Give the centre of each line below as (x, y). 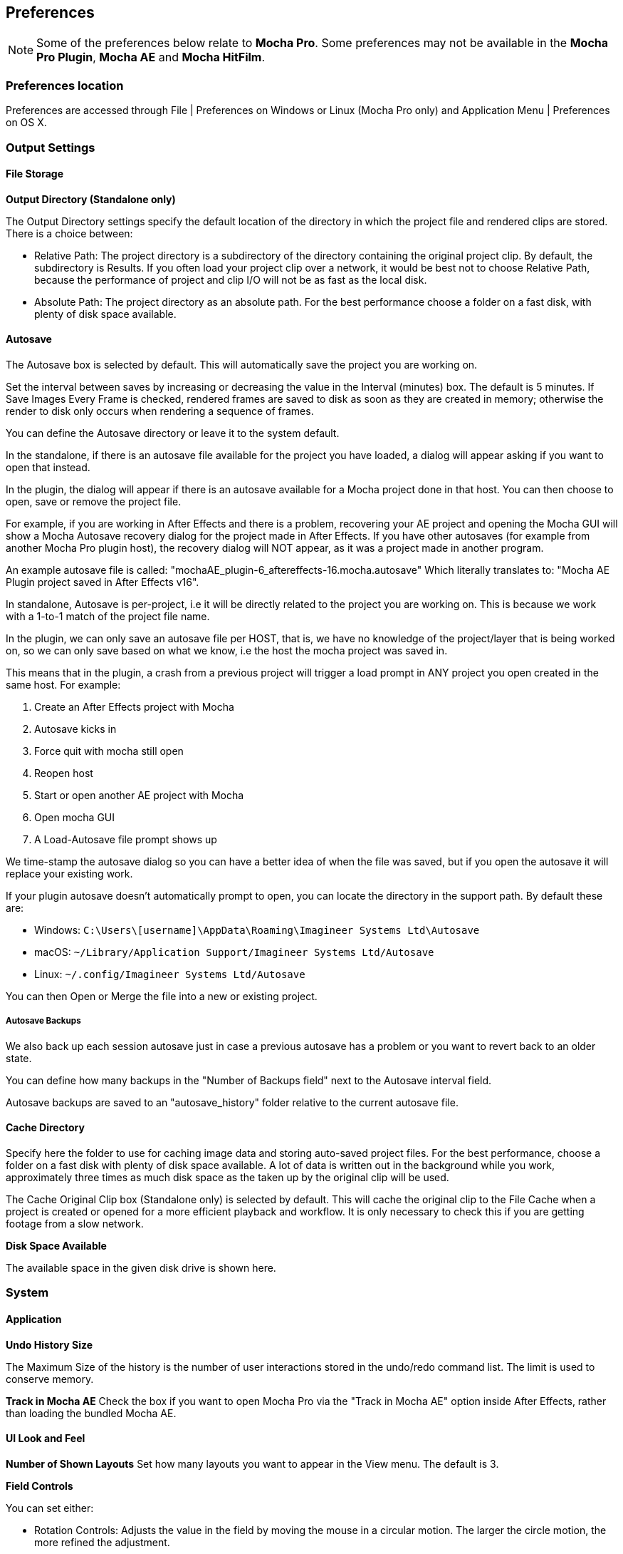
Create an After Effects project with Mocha (134, 706)
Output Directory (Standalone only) (91, 199)
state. (19, 1058)
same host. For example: (63, 684)
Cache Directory (45, 1128)
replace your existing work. (69, 873)
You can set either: (50, 1508)
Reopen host (64, 773)
